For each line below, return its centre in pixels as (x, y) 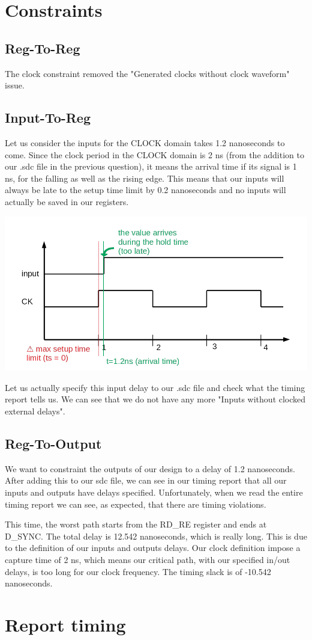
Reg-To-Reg (43, 48)
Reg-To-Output (53, 443)
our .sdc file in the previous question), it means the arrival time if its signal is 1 (151, 166)
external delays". (35, 411)
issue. (15, 85)
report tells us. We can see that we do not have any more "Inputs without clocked (155, 399)
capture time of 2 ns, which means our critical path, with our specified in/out (148, 559)
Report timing (65, 624)
